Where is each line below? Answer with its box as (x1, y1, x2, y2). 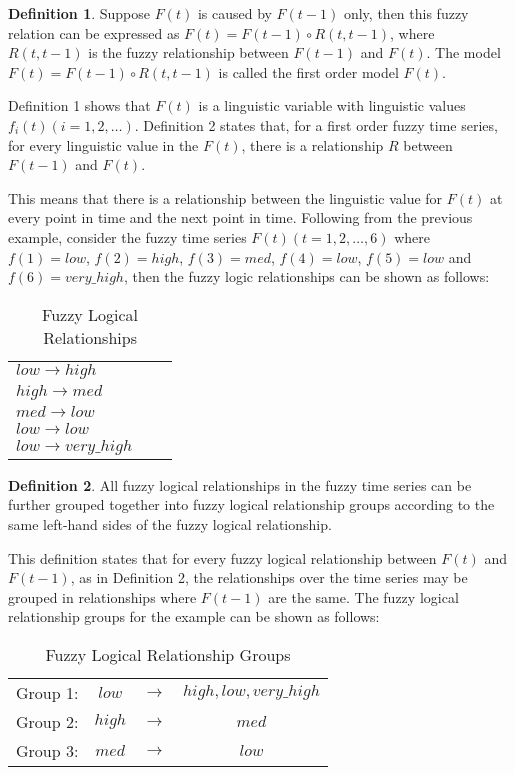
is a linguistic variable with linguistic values (198, 95, 466, 116)
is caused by (197, 3, 272, 23)
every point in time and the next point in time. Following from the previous (8, 207, 473, 228)
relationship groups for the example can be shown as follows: (8, 606, 380, 627)
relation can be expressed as (8, 22, 180, 43)
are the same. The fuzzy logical (268, 586, 459, 607)
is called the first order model (218, 61, 399, 82)
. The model (426, 42, 501, 63)
